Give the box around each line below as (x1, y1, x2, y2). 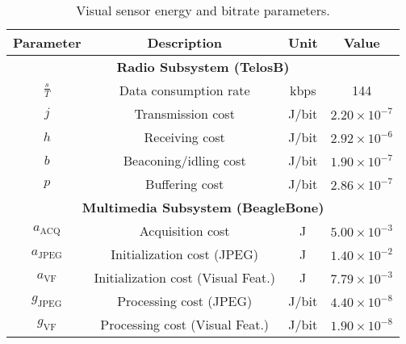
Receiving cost (144, 128, 225, 146)
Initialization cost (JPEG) (111, 245, 259, 263)
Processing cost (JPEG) (117, 292, 253, 310)
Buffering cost (145, 174, 224, 193)
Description (147, 33, 222, 52)
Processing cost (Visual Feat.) (100, 315, 270, 334)
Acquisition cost (139, 221, 230, 240)
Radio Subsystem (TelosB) (116, 57, 290, 76)
